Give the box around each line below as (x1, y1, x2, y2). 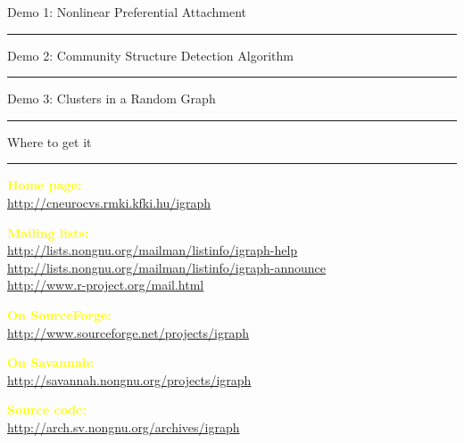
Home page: (7, 176, 82, 194)
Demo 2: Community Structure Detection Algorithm (7, 45, 294, 64)
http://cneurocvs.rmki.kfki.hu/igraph (7, 193, 211, 211)
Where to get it (7, 132, 92, 151)
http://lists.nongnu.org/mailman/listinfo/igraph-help (7, 241, 298, 259)
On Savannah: (7, 353, 95, 372)
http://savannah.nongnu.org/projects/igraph (7, 370, 252, 389)
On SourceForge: (7, 305, 112, 324)
